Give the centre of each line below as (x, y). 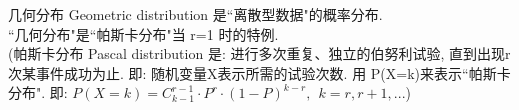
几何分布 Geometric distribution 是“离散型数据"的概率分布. (195, 14)
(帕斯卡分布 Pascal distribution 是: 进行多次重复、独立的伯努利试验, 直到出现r (259, 53)
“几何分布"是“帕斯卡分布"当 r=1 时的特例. (143, 33)
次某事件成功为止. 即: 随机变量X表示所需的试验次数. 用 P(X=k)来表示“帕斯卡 (259, 72)
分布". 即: (38, 92)
